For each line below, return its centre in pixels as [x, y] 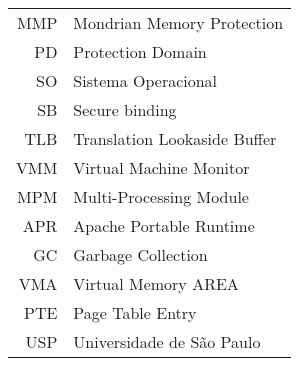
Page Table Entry [135, 312]
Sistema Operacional [145, 80]
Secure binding [125, 109]
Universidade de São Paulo [167, 341]
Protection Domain [140, 51]
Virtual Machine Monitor [161, 167]
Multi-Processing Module [161, 196]
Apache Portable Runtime [164, 225]
